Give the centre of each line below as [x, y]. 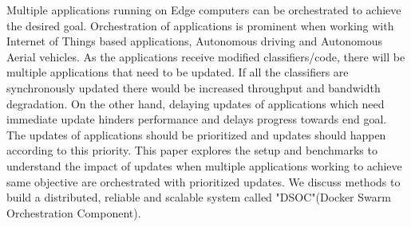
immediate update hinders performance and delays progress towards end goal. [197, 119]
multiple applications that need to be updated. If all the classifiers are [178, 72]
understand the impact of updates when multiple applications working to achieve [204, 165]
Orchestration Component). [74, 212]
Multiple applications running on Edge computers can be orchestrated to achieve [204, 10]
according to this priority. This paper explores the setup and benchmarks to [192, 150]
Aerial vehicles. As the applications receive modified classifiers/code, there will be [206, 56]
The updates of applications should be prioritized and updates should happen [196, 134]
